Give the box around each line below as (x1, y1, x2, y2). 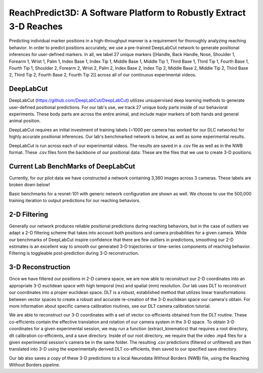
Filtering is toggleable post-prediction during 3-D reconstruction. (9, 250, 139, 256)
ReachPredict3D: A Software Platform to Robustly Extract (9, 7, 246, 18)
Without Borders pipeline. (9, 362, 60, 368)
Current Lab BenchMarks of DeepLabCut (9, 162, 135, 170)
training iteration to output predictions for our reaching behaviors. (9, 198, 141, 204)
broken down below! (9, 182, 50, 187)
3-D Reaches (9, 21, 63, 32)
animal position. (9, 118, 41, 124)
